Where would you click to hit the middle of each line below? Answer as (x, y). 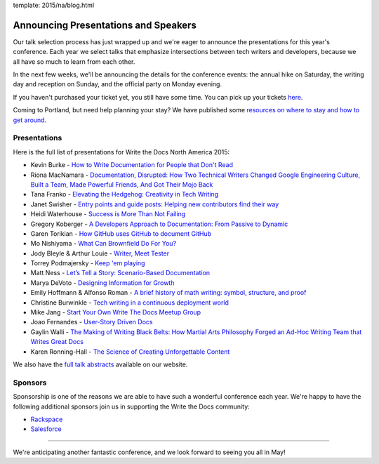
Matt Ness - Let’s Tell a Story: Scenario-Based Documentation (120, 273)
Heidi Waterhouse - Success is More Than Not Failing (108, 214)
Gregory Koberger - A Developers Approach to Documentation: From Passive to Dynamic (159, 224)
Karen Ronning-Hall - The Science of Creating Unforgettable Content (130, 352)
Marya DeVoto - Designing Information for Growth (102, 283)
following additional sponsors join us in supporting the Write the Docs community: (132, 406)
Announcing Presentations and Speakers (105, 25)
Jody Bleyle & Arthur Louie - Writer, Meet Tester (100, 253)
